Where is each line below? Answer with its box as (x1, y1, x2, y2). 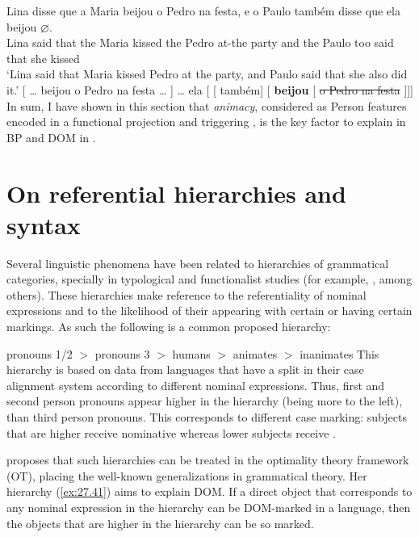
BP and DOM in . (6, 128, 96, 145)
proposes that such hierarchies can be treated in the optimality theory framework (6, 451, 409, 468)
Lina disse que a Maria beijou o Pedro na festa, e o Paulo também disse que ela (6, 2, 400, 19)
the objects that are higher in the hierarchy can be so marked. (6, 514, 314, 531)
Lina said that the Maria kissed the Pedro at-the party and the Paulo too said (6, 34, 394, 51)
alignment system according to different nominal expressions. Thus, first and (6, 376, 385, 393)
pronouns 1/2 (6, 345, 73, 362)
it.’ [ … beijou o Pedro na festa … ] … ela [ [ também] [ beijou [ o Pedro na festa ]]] (6, 81, 413, 98)
